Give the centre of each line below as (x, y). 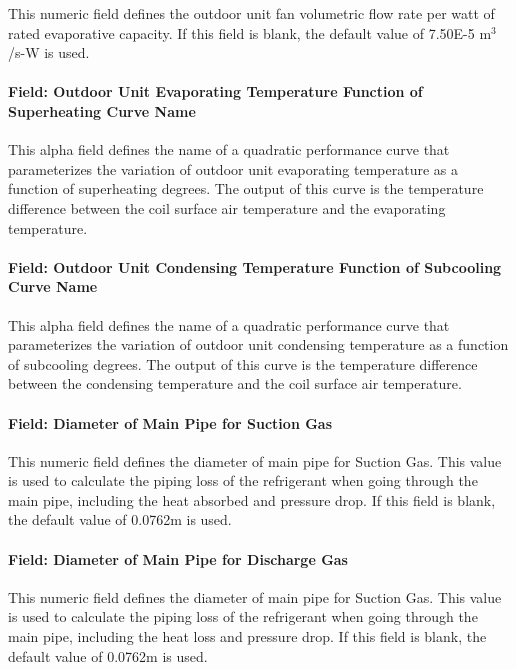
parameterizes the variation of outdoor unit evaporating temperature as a (233, 168)
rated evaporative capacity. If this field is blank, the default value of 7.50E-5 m (250, 32)
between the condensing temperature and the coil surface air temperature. (235, 383)
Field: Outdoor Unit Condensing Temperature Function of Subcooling (255, 266)
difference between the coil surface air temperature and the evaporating (227, 207)
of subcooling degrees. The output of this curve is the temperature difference (243, 363)
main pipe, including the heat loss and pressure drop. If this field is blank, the (247, 636)
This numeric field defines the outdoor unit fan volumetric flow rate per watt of (251, 13)
